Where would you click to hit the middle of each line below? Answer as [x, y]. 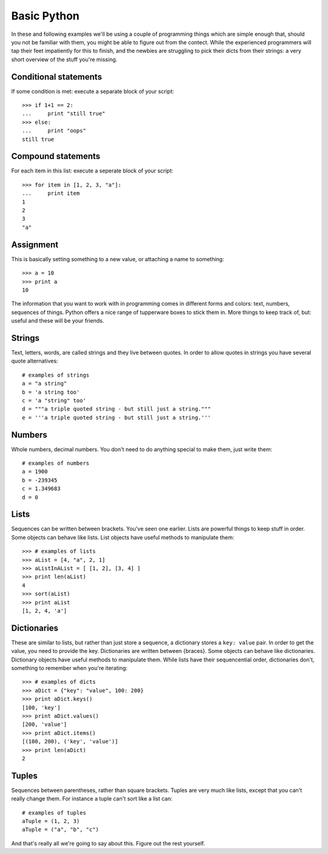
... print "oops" [54, 131]
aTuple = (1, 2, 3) [51, 821]
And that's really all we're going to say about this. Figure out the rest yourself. [108, 843]
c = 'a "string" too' [54, 400]
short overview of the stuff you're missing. [64, 59]
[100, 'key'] [41, 707]
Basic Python [45, 16]
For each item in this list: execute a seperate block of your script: [92, 171]
